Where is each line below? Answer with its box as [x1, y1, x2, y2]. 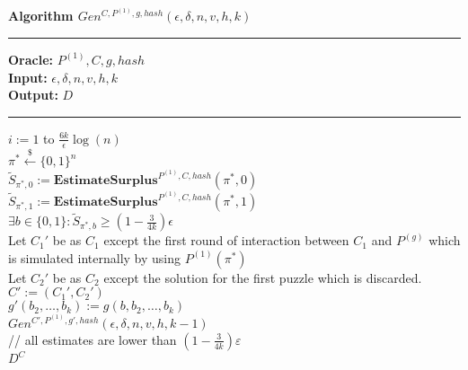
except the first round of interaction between [103, 231, 349, 250]
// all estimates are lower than [8, 330, 177, 348]
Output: [8, 85, 58, 104]
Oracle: [8, 49, 54, 68]
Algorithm [8, 6, 74, 25]
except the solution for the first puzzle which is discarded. [103, 268, 422, 286]
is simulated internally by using [8, 248, 181, 267]
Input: [8, 67, 48, 86]
